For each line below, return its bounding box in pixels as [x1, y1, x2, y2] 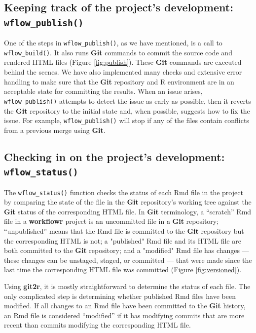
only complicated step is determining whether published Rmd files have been [4, 291, 236, 301]
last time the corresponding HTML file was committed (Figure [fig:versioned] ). [4, 264, 242, 275]
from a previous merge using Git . [4, 125, 106, 135]
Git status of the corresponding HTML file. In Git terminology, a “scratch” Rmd [4, 206, 252, 216]
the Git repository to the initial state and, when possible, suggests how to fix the [4, 105, 250, 116]
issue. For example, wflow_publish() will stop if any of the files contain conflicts [4, 115, 249, 125]
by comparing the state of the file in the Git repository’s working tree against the [4, 197, 252, 207]
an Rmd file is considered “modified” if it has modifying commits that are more [4, 310, 245, 320]
